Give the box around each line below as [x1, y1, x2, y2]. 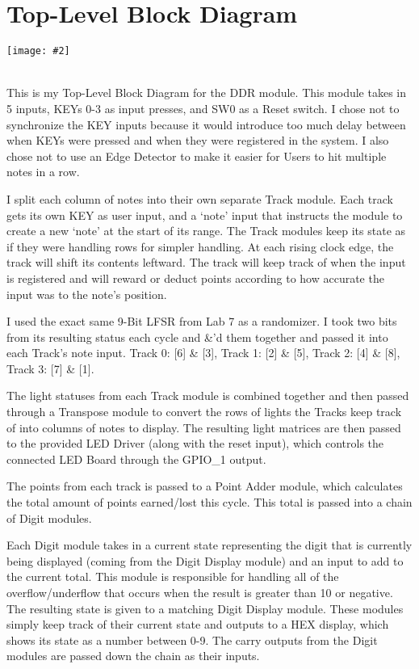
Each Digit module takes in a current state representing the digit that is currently [6, 536, 413, 553]
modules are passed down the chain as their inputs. [6, 647, 260, 664]
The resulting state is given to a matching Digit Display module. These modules [6, 600, 404, 616]
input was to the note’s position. [6, 285, 167, 302]
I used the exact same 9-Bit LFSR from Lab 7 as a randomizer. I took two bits [6, 313, 397, 330]
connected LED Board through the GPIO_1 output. [6, 450, 266, 467]
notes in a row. [6, 163, 80, 180]
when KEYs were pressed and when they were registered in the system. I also [6, 132, 389, 149]
